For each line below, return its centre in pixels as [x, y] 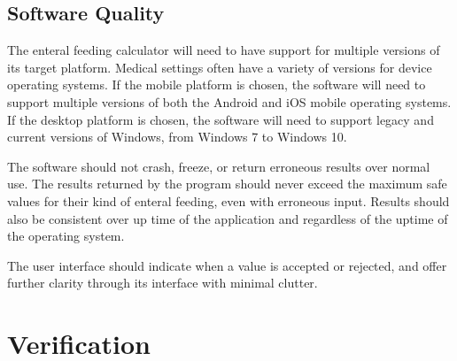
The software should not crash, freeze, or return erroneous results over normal [219, 166]
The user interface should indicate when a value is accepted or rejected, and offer [227, 265]
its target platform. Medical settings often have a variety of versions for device [220, 67]
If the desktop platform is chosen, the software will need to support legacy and [221, 119]
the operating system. [66, 236]
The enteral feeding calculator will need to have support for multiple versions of [224, 50]
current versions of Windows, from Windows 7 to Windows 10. [177, 137]
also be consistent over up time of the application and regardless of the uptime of [228, 218]
